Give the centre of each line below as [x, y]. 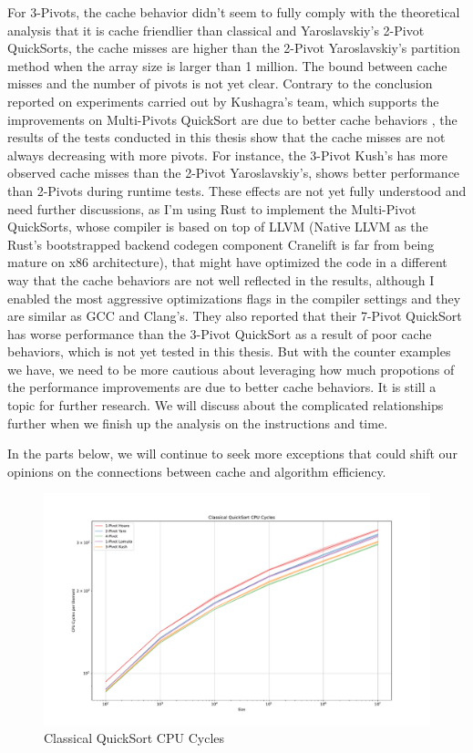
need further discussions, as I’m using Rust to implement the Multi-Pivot [212, 208]
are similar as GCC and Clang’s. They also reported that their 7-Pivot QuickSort [235, 316]
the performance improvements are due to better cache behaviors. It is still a [222, 387]
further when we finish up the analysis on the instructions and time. [198, 423]
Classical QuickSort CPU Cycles [134, 738]
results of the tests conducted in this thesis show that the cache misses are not [226, 137]
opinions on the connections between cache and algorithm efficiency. [197, 471]
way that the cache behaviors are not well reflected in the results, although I [221, 279]
